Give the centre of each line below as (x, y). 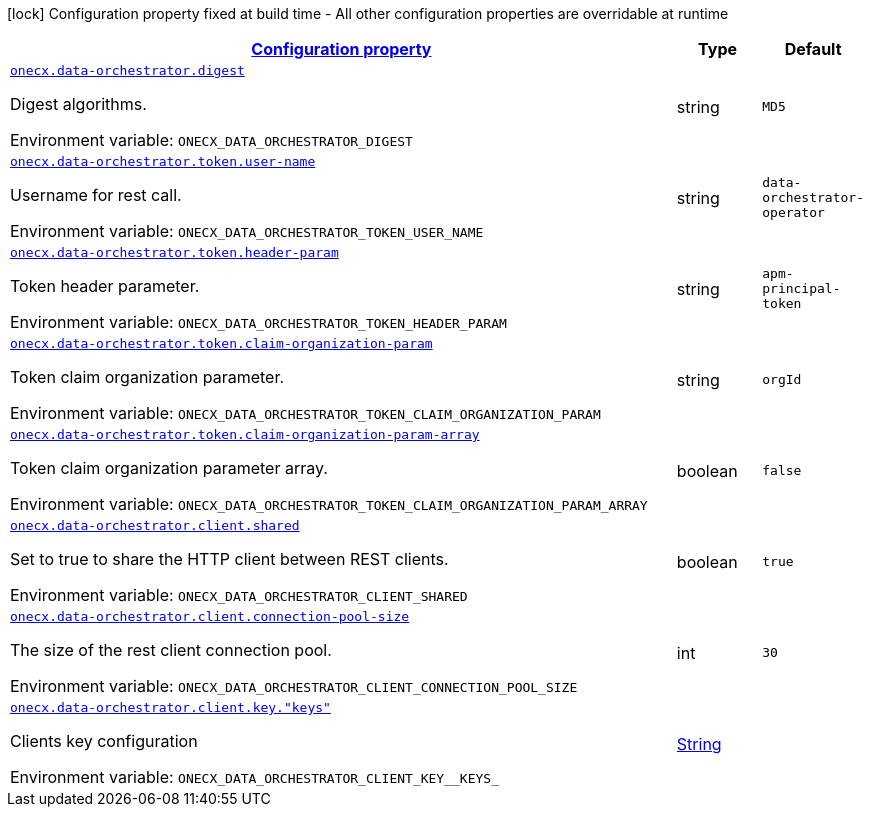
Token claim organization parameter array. (169, 468)
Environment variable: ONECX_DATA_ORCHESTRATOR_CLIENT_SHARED (239, 595)
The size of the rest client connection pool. (171, 650)
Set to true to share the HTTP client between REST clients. (229, 559)
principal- (801, 288)
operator (793, 212)
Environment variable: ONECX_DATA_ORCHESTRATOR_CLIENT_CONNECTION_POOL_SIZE (294, 686)
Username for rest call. (96, 195)
